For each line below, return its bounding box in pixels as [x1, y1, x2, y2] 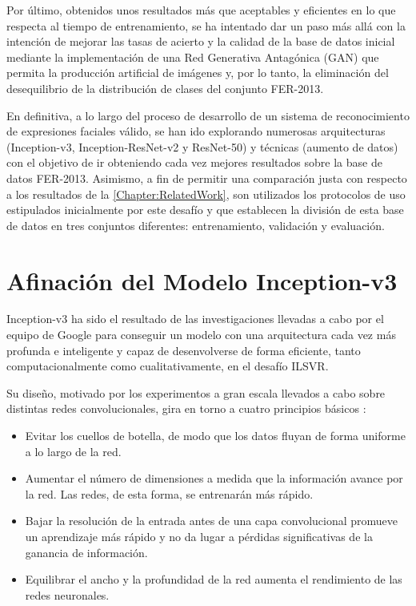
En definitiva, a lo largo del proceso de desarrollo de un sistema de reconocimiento [6, 107, 410, 123]
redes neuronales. [25, 586, 110, 603]
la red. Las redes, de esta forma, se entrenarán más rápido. [25, 485, 314, 502]
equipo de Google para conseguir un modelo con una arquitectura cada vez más [6, 326, 396, 343]
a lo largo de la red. [25, 442, 122, 459]
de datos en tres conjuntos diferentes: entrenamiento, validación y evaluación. [6, 216, 385, 233]
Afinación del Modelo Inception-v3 [6, 264, 398, 297]
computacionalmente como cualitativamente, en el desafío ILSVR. [6, 358, 329, 374]
